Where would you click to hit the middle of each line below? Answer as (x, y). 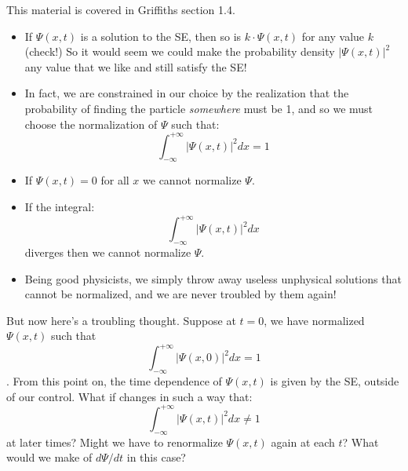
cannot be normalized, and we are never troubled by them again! (180, 294)
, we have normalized (314, 320)
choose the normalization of (91, 124)
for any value (333, 36)
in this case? (156, 457)
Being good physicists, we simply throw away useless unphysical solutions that (213, 278)
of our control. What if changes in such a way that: (129, 396)
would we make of (49, 457)
